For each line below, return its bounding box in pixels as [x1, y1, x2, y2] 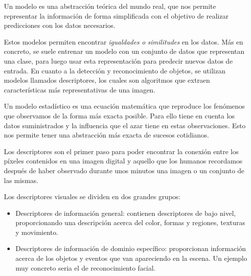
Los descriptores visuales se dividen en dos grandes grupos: [4, 191, 181, 202]
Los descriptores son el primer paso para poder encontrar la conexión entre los [4, 146, 239, 156]
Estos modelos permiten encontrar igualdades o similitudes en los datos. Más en [4, 36, 243, 46]
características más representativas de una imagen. [4, 84, 156, 94]
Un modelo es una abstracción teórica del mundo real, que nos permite [4, 1, 216, 11]
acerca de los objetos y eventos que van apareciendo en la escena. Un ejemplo [15, 253, 247, 263]
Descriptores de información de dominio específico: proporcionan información [15, 243, 246, 253]
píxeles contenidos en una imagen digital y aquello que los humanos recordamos [4, 156, 243, 166]
